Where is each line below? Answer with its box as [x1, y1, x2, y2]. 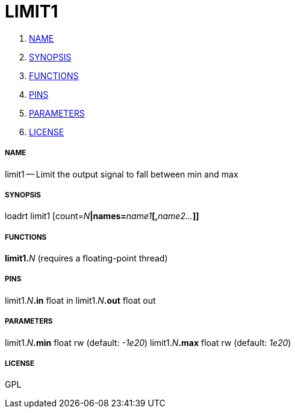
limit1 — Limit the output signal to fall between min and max [5, 168, 238, 179]
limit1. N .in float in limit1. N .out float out [5, 295, 156, 306]
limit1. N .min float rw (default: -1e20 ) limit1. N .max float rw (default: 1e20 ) [5, 337, 291, 348]
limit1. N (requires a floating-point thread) [5, 253, 168, 264]
